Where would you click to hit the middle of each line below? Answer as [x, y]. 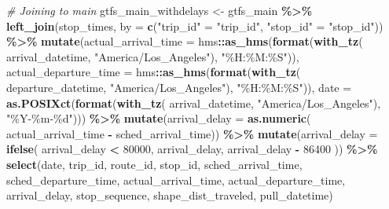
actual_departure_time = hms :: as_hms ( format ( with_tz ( [154, 72]
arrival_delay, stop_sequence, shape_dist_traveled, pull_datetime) [170, 195]
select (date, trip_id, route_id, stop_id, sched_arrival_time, [154, 164]
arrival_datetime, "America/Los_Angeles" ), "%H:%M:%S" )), [153, 56]
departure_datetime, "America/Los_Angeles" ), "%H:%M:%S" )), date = [179, 87]
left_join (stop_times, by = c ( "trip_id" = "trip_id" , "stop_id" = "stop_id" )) [195, 26]
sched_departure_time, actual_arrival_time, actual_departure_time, [176, 180]
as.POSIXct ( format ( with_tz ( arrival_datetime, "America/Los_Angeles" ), [194, 103]
